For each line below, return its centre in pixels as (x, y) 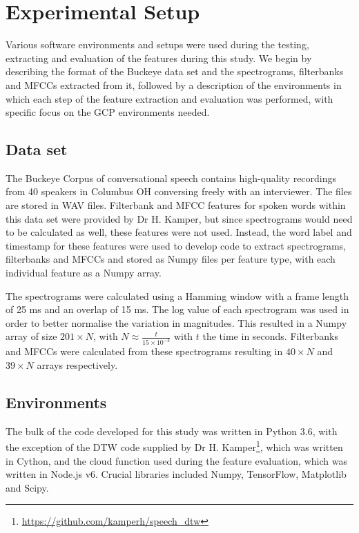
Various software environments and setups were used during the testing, (157, 44)
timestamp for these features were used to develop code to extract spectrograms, (176, 245)
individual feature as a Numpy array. (84, 273)
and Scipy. (27, 487)
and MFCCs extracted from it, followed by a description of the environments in (174, 84)
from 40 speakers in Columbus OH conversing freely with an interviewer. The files (179, 191)
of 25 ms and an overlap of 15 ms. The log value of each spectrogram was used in (177, 309)
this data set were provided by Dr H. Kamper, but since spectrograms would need (179, 218)
